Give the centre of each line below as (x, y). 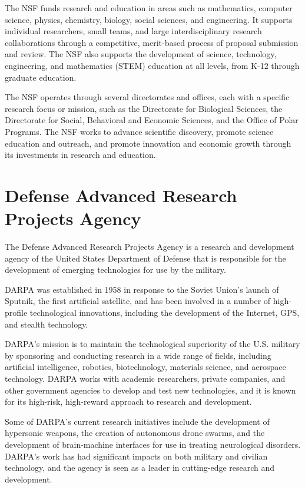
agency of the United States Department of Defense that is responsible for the (145, 258)
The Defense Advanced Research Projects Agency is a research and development (150, 247)
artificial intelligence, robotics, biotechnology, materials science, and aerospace (145, 367)
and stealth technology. (47, 324)
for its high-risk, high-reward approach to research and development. (128, 402)
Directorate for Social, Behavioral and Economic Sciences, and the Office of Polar (152, 120)
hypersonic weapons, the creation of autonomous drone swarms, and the (135, 433)
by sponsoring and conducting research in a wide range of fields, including (138, 355)
